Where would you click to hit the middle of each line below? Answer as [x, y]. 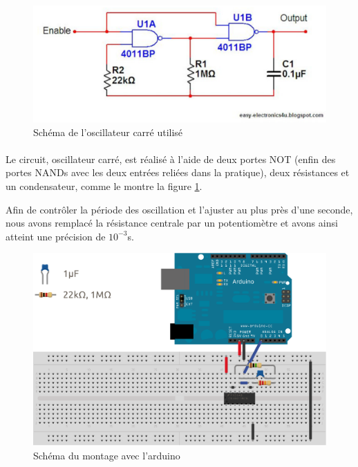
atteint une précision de [56, 236]
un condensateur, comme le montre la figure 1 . [104, 185]
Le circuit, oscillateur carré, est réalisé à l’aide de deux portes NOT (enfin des [171, 159]
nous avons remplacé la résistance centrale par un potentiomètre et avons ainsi [172, 223]
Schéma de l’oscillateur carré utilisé [108, 132]
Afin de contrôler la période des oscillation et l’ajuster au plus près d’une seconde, [179, 209]
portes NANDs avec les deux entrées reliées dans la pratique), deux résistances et [178, 172]
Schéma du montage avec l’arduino [107, 455]
